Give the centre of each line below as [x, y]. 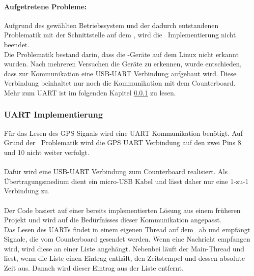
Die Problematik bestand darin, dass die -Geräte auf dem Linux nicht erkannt [121, 54]
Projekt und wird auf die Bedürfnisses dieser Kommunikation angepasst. [113, 220]
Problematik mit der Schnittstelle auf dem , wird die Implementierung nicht [120, 35]
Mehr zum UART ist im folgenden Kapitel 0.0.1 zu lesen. [90, 92]
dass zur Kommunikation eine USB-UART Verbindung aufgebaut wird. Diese [120, 73]
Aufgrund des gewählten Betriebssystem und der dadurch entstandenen [111, 25]
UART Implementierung [54, 114]
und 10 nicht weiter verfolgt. [47, 152]
